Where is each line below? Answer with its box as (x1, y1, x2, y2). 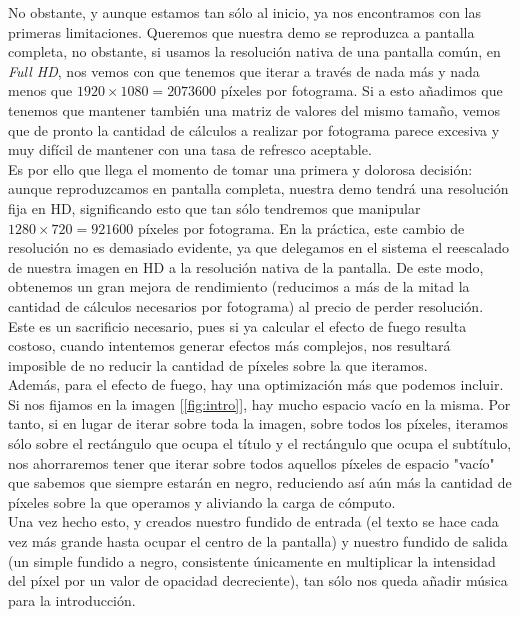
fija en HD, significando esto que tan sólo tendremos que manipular (8, 197, 421, 218)
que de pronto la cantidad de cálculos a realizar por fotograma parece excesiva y (8, 119, 500, 140)
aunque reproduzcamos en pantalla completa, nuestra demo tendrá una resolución (8, 178, 509, 199)
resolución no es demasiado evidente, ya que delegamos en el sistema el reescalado (8, 237, 510, 258)
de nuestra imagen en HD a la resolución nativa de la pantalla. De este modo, (8, 256, 484, 277)
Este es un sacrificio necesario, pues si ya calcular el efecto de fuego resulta (8, 315, 467, 336)
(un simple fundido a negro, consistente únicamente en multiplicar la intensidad (8, 550, 496, 571)
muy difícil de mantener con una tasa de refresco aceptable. (8, 139, 372, 160)
